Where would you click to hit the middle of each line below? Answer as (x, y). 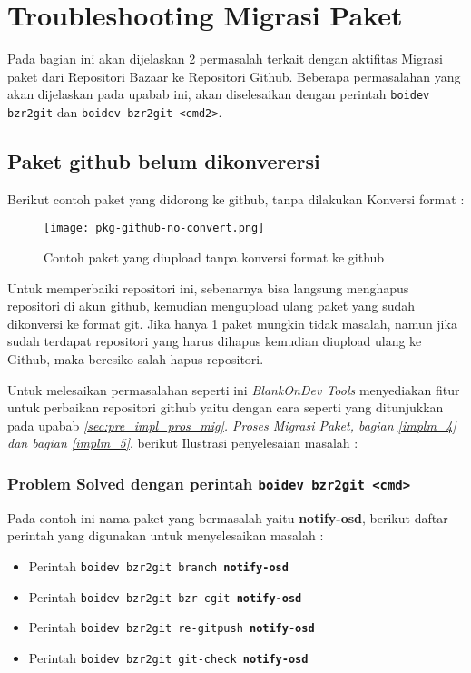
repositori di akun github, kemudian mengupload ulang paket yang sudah (211, 306)
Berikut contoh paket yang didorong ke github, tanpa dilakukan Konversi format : (236, 198)
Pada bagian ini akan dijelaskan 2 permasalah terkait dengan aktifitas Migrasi (225, 59)
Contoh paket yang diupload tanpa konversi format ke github (214, 257)
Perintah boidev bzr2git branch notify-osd (158, 565)
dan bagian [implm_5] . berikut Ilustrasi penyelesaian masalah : (183, 443)
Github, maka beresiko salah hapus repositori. (136, 359)
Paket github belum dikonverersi (164, 161)
